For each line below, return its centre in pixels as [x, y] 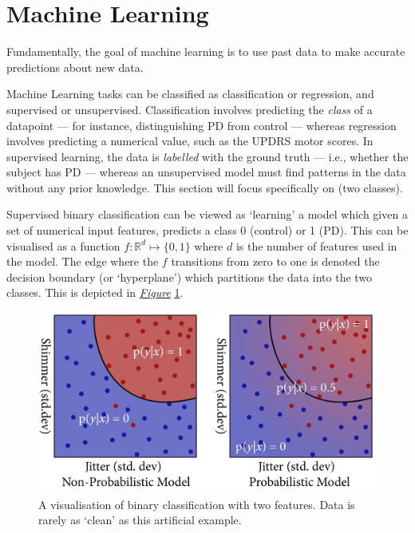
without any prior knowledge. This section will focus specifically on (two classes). [205, 187]
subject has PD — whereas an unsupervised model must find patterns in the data [206, 172]
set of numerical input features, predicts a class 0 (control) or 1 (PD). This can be [207, 230]
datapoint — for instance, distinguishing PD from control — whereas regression [202, 125]
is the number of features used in [316, 245]
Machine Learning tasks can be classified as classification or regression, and [190, 94]
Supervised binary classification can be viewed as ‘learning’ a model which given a [207, 214]
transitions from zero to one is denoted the [275, 261]
